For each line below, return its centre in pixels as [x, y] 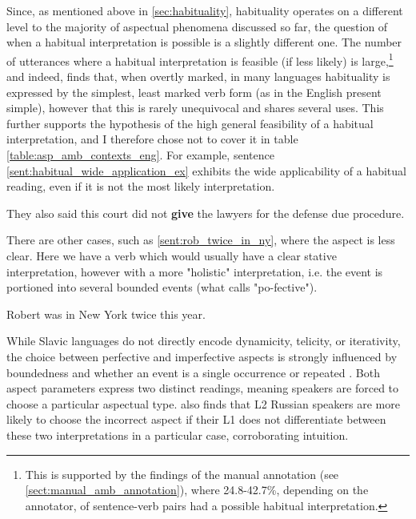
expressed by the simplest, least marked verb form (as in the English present [194, 92]
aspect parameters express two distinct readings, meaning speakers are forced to [203, 388]
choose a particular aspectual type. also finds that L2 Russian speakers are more [203, 403]
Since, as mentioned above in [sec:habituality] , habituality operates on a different [205, 10]
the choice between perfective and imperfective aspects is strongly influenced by [202, 356]
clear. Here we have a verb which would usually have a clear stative [172, 255]
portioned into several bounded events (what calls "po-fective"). [162, 287]
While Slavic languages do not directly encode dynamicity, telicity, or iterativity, [204, 341]
